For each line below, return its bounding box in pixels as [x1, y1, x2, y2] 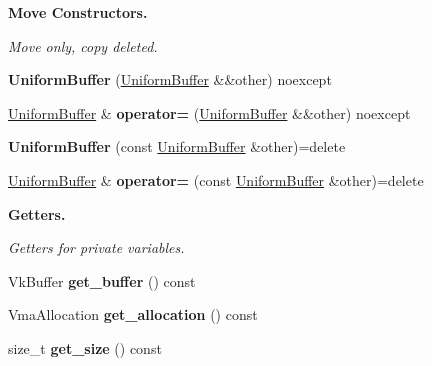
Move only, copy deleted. [8, 35, 158, 56]
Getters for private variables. [8, 237, 185, 258]
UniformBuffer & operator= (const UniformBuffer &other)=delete [8, 169, 424, 190]
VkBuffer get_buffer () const [8, 270, 196, 291]
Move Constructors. [8, 2, 148, 22]
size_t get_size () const [8, 337, 162, 358]
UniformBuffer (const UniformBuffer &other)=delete [8, 136, 346, 157]
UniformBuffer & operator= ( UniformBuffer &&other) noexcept [8, 102, 411, 123]
